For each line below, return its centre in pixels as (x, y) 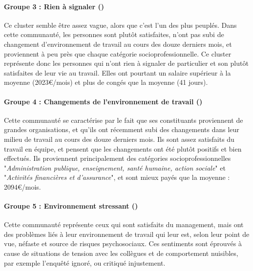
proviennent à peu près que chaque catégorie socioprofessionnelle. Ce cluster (118, 53)
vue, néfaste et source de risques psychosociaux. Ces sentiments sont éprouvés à (123, 243)
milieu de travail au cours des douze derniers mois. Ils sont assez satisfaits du (119, 139)
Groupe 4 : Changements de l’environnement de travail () (103, 101)
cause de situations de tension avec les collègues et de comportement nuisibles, (121, 253)
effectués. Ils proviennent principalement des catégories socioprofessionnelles (117, 158)
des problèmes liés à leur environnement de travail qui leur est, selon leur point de (127, 234)
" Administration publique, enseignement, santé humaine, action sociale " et (115, 167)
